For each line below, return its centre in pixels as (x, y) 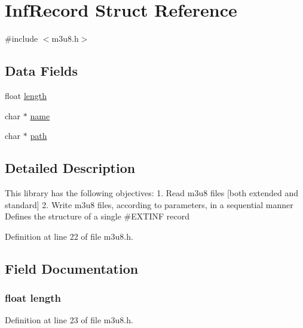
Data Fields (42, 71)
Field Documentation (72, 268)
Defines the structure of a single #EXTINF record (97, 216)
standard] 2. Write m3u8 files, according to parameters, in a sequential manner (149, 204)
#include (22, 38)
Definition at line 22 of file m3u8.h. (69, 236)
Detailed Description (70, 168)
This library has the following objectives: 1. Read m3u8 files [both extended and (151, 192)
